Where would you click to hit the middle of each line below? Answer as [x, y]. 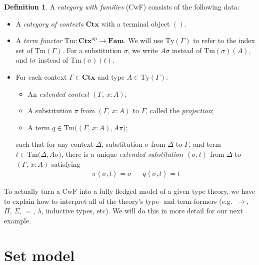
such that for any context [54, 144]
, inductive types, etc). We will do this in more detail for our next [142, 211]
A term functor [39, 40]
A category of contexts [49, 23]
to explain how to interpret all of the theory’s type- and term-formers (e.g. [118, 201]
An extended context [58, 93]
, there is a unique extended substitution [122, 154]
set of [24, 50]
